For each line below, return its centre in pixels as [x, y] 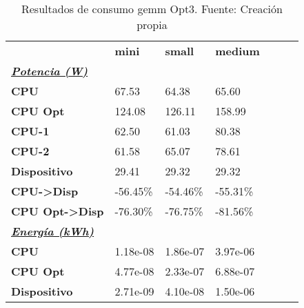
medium [237, 51]
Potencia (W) [50, 71]
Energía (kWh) [53, 231]
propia [152, 25]
